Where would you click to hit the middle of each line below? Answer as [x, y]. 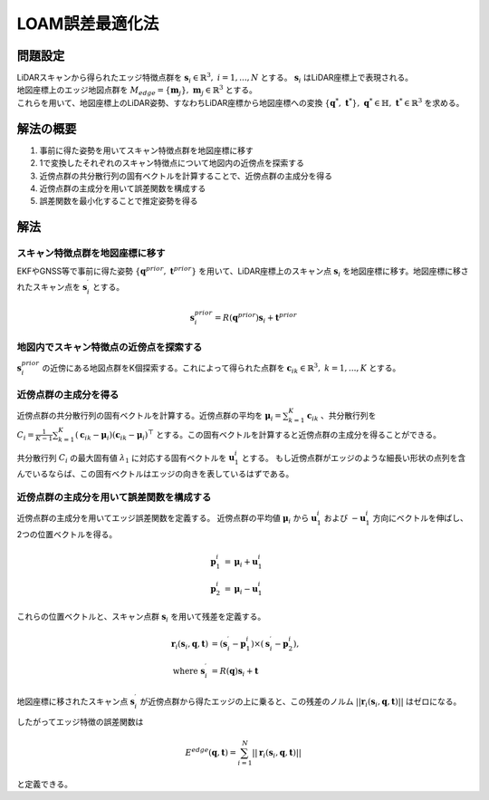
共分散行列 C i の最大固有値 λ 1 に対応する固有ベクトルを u [126, 459]
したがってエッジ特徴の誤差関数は [80, 721]
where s [189, 671]
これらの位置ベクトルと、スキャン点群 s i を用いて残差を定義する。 [141, 618]
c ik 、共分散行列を [341, 417]
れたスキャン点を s [52, 286]
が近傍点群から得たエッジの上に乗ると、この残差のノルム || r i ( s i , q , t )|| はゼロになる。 [301, 702]
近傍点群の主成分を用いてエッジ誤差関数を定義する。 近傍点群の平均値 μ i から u [167, 519]
